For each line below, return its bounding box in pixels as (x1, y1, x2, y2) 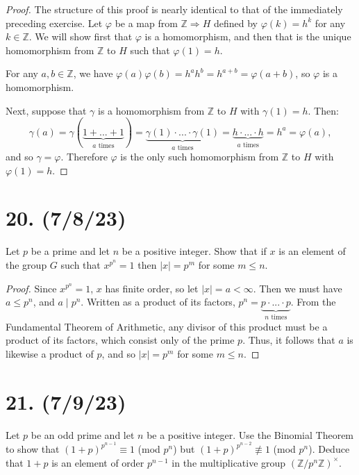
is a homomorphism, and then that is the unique (144, 29, 351, 44)
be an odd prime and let (31, 427, 135, 442)
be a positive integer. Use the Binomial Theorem (147, 427, 354, 442)
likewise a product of (6, 346, 94, 360)
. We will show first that (28, 29, 133, 44)
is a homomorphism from (98, 103, 205, 117)
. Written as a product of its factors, (81, 294, 235, 309)
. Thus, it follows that (242, 333, 335, 347)
